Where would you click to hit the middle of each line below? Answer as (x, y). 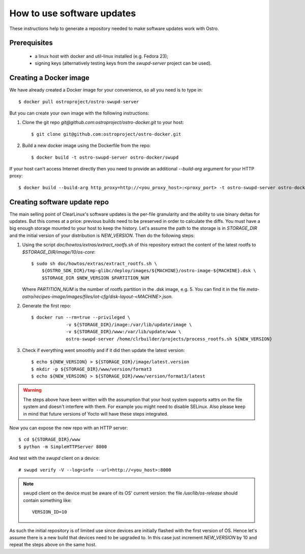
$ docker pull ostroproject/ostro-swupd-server (79, 101)
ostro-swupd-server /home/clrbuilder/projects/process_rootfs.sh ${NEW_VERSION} (169, 339)
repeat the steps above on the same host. (53, 545)
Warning (32, 390)
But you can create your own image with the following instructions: (79, 113)
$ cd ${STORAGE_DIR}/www (49, 440)
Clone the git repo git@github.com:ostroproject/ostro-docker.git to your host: (103, 123)
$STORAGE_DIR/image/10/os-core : (59, 252)
